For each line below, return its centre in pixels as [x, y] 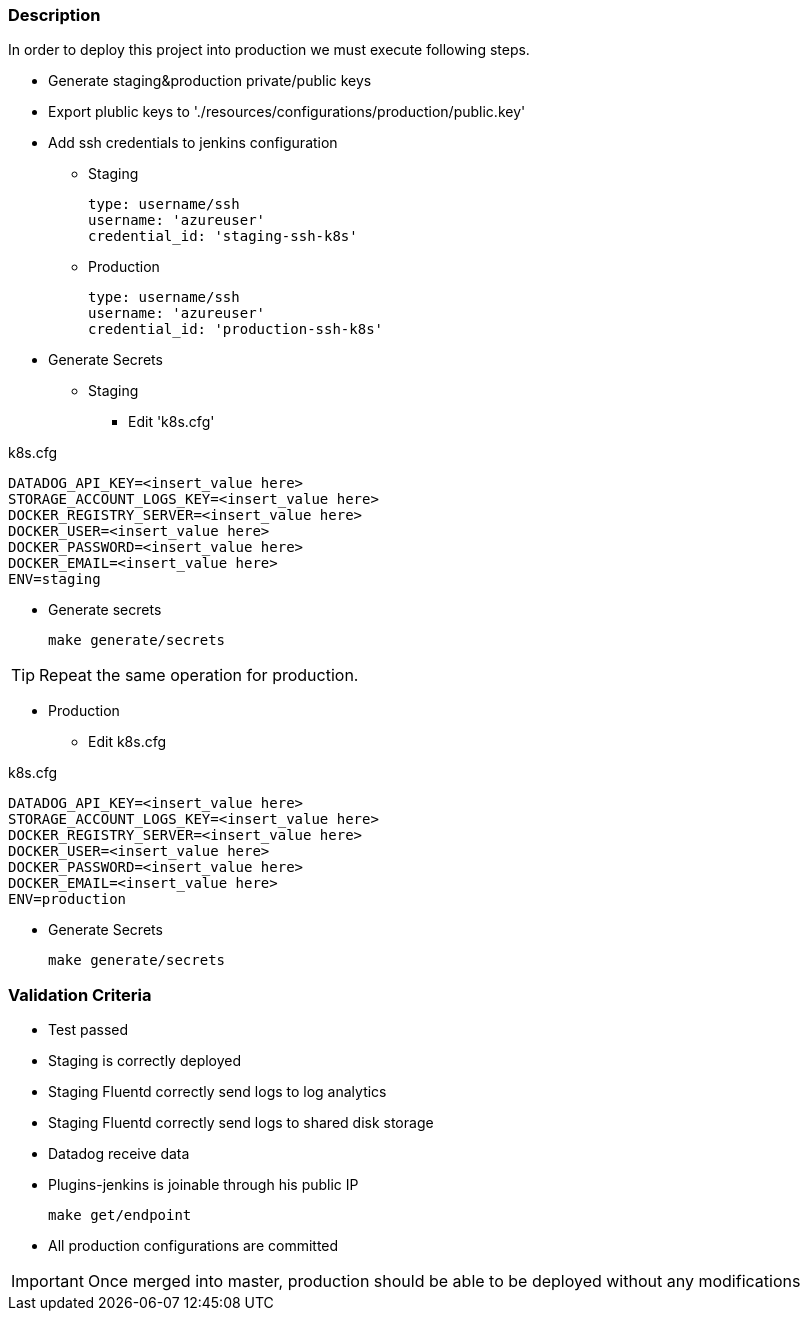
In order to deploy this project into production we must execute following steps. [269, 50]
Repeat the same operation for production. [199, 675]
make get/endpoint [120, 1215]
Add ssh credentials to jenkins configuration [193, 143]
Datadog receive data [119, 1154]
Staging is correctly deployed [145, 1061]
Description [54, 15]
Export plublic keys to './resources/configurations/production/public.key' [287, 112]
